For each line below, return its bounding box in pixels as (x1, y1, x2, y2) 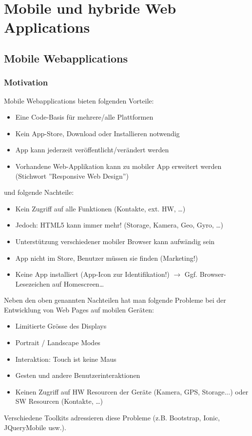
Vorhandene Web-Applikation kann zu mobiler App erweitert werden (15, 161, 222, 171)
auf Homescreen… (52, 278, 104, 289)
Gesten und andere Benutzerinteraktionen (15, 370, 140, 380)
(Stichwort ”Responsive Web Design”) (15, 170, 129, 181)
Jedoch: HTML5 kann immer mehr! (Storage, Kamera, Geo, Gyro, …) (15, 220, 224, 230)
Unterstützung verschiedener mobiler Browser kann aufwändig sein (15, 236, 215, 246)
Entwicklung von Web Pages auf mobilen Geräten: (4, 304, 154, 314)
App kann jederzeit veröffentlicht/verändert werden (15, 145, 169, 155)
